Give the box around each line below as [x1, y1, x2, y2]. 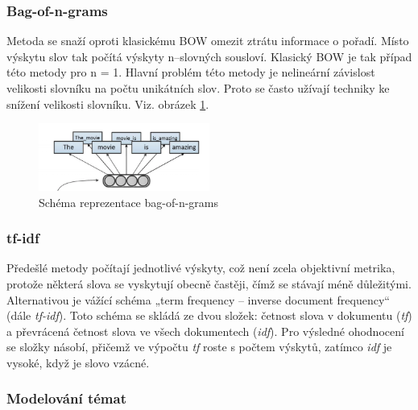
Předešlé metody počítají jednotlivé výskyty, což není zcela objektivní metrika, [6, 259, 395, 276]
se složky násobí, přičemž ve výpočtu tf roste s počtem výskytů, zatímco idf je [6, 338, 392, 355]
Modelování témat [6, 388, 127, 408]
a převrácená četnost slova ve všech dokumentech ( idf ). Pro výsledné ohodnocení [6, 322, 404, 339]
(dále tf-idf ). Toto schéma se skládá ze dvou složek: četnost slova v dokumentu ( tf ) [6, 307, 412, 324]
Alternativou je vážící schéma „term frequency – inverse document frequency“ [6, 291, 390, 308]
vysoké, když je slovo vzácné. [6, 354, 150, 371]
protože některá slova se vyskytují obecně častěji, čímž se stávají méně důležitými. [6, 275, 412, 292]
